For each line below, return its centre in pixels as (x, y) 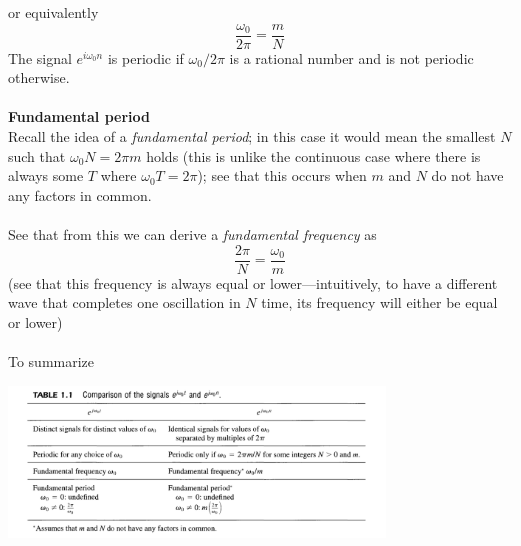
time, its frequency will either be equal (379, 302)
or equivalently (53, 12)
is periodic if (145, 57)
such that (37, 155)
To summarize (51, 361)
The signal (40, 57)
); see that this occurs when (282, 175)
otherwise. (39, 77)
